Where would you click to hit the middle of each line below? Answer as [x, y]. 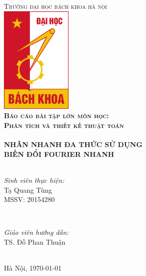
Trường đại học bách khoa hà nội [56, 6]
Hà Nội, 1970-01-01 [33, 268]
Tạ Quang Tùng [28, 189]
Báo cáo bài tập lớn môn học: [57, 115]
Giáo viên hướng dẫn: [36, 232]
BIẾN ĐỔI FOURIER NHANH [59, 154]
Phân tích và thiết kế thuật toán [64, 125]
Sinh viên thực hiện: [34, 180]
